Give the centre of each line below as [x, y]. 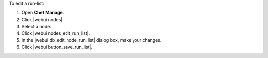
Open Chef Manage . [43, 13]
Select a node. [36, 27]
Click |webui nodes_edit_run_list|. [56, 33]
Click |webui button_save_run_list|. [57, 47]
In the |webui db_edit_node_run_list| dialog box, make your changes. [92, 40]
